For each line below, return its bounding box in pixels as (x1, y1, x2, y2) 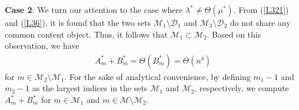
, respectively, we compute (194, 82, 289, 94)
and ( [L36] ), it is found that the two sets (5, 16, 151, 28)
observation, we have (5, 39, 79, 52)
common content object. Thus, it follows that (5, 28, 168, 40)
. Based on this (207, 28, 261, 40)
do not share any (230, 16, 291, 28)
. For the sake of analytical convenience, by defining (64, 70, 251, 82)
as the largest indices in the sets (32, 82, 148, 94)
